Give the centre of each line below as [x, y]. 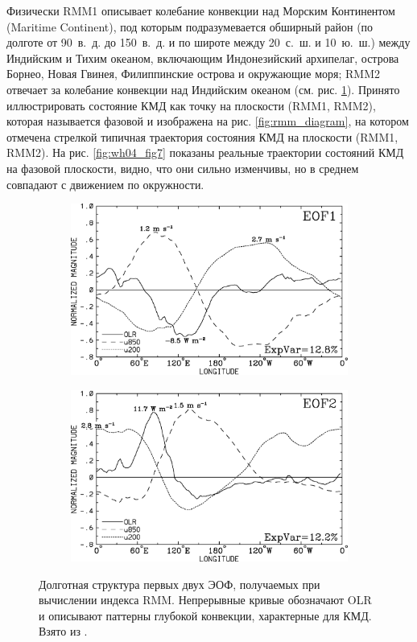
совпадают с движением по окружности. [105, 184]
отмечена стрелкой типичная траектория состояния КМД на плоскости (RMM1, [202, 136]
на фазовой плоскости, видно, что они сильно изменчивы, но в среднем [183, 168]
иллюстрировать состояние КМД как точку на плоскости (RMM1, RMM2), [191, 105]
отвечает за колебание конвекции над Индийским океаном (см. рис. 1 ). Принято [203, 89]
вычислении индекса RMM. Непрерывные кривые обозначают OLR [205, 600]
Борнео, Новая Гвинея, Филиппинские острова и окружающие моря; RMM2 [193, 74]
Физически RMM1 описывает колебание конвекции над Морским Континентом [201, 10]
